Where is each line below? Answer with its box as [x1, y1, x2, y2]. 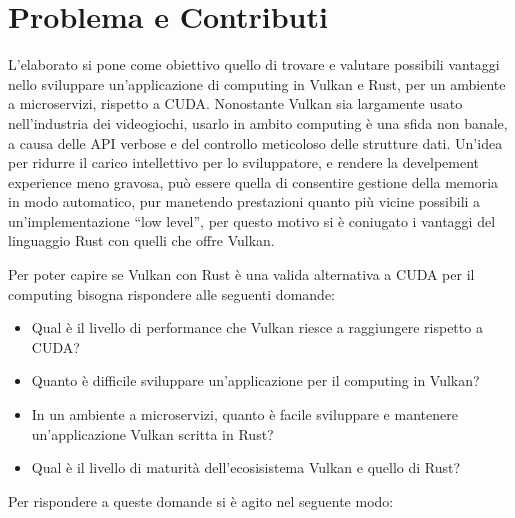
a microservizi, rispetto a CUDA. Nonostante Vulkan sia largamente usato [8, 93, 463, 114]
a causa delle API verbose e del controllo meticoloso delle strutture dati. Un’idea [8, 132, 503, 153]
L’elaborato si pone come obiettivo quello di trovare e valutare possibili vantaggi [8, 54, 500, 75]
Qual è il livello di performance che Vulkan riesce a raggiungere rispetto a [31, 317, 483, 338]
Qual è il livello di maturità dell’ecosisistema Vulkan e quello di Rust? [31, 457, 461, 478]
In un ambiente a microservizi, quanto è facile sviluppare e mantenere [31, 404, 458, 425]
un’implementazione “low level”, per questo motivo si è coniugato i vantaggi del [8, 210, 496, 231]
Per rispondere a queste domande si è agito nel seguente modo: [8, 490, 394, 511]
